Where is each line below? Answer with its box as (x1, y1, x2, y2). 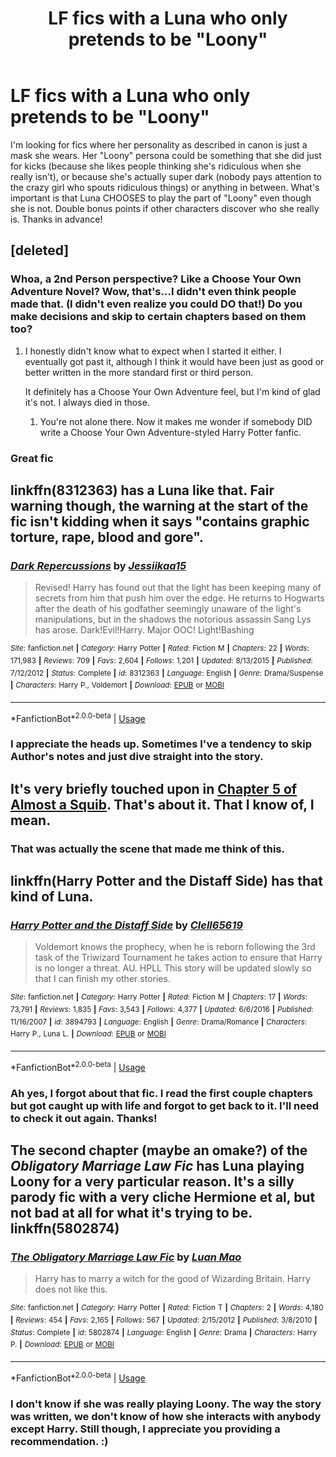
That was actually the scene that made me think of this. (10, 842, 285, 856)
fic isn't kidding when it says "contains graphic (10, 513, 310, 530)
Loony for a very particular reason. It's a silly (10, 1173, 295, 1191)
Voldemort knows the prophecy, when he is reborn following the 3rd (34, 941, 316, 953)
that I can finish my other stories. (34, 973, 171, 985)
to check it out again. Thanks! (10, 1111, 158, 1125)
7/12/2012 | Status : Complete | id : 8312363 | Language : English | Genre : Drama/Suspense (10, 668, 324, 678)
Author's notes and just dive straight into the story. (10, 750, 264, 764)
